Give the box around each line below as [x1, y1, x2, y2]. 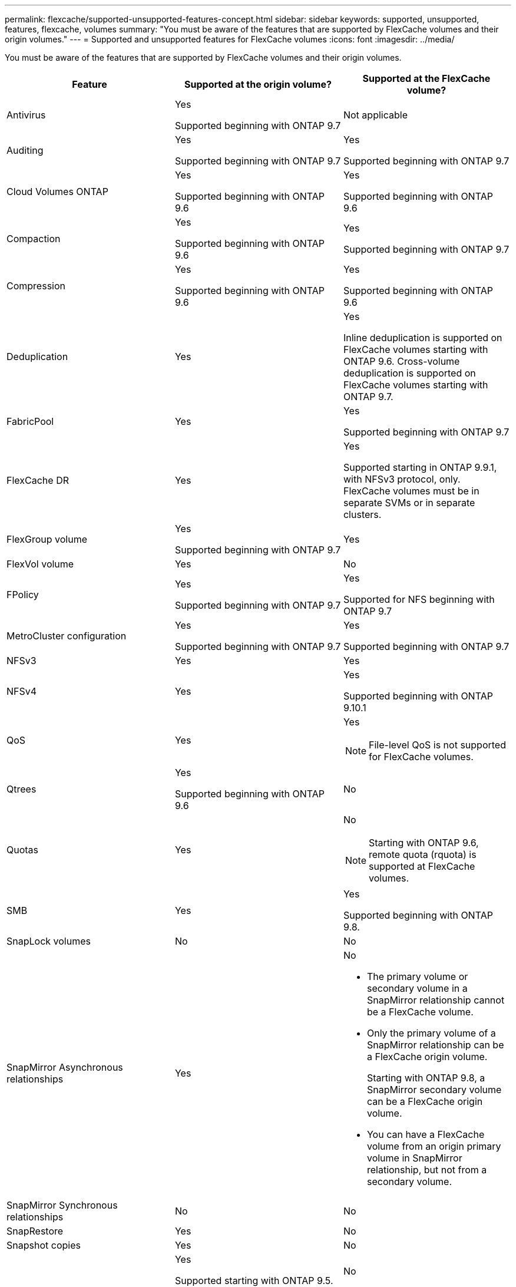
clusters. [343, 509, 382, 520]
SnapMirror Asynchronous [6, 1061, 123, 1073]
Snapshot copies [6, 1239, 81, 1251]
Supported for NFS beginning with [343, 593, 495, 605]
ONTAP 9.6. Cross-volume [343, 355, 460, 367]
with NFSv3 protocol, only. [343, 473, 461, 485]
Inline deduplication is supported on [343, 332, 502, 344]
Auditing [6, 144, 44, 156]
